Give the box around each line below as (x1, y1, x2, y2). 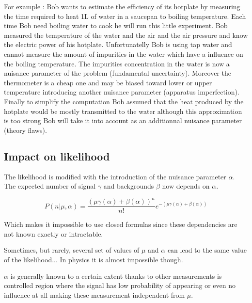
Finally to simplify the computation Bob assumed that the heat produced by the (4, 96, 244, 106)
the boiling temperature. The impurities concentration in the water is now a (4, 58, 230, 68)
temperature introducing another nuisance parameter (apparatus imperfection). (4, 87, 239, 97)
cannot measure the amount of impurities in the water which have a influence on (4, 48, 243, 59)
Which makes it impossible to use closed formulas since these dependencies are (4, 219, 237, 229)
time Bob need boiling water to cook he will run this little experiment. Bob (4, 20, 228, 31)
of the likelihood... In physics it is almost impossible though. (4, 255, 183, 265)
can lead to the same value (167, 245, 247, 255)
